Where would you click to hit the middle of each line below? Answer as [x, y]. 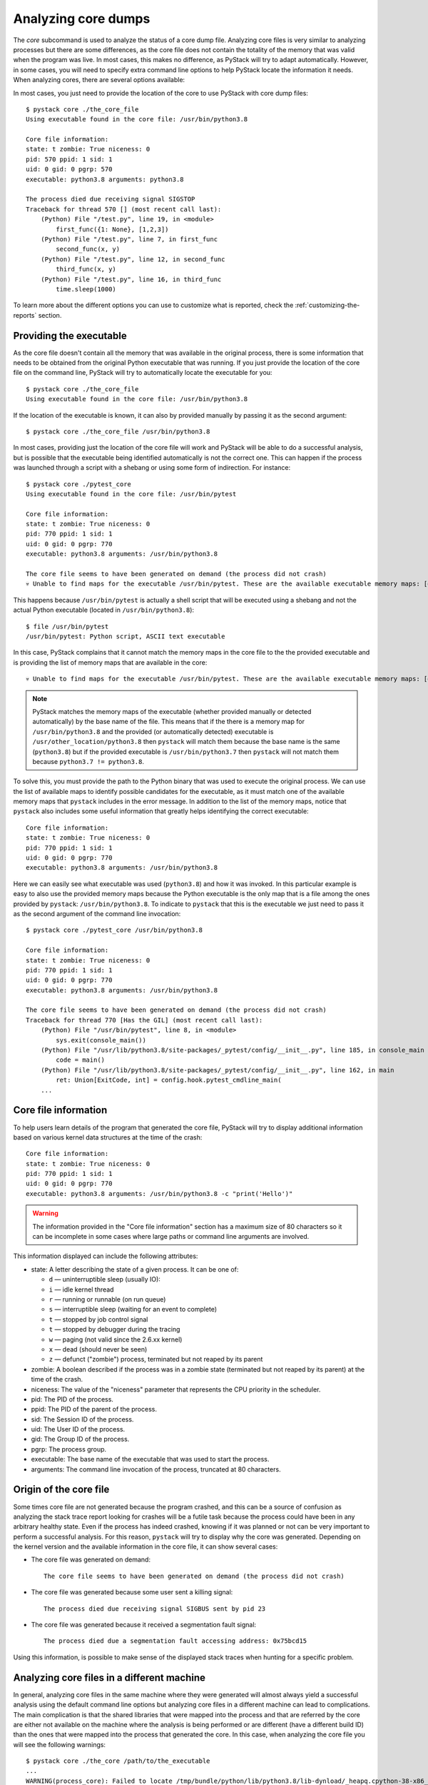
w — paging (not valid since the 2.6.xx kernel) [116, 1339]
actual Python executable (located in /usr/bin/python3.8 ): [104, 610]
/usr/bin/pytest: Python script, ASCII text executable [126, 636]
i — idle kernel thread [81, 1289]
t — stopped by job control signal [98, 1319]
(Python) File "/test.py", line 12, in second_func [133, 259]
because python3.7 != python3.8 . [88, 761]
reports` [25, 315]
